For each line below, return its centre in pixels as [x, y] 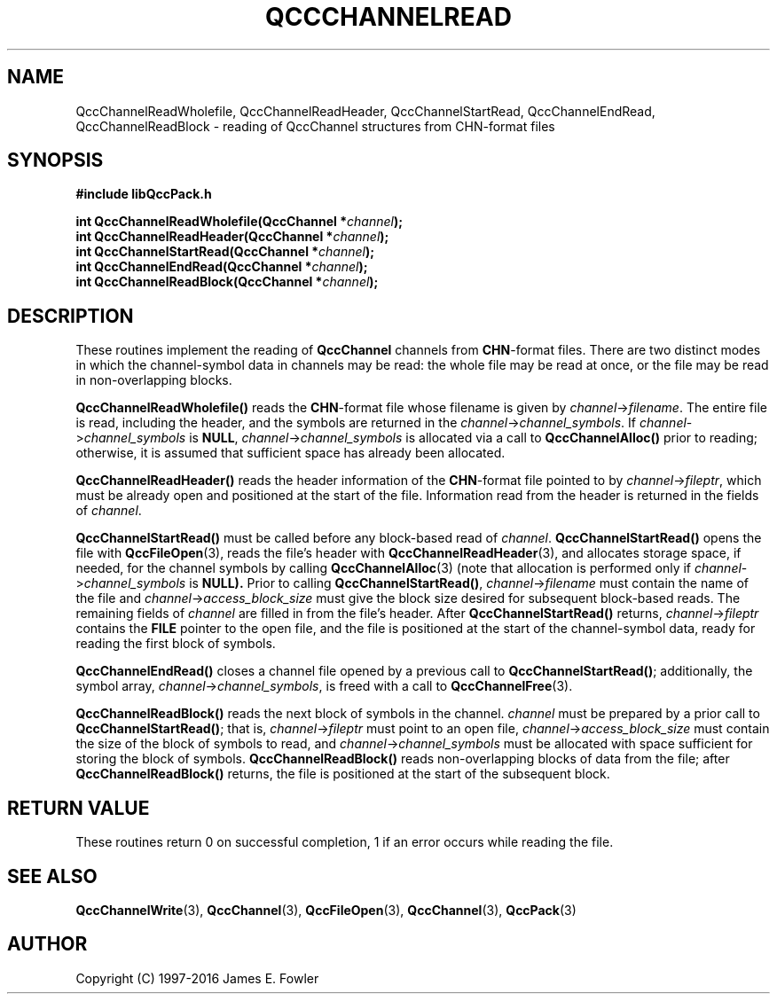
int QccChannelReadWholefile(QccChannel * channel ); [239, 222]
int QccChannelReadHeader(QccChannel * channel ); [232, 237]
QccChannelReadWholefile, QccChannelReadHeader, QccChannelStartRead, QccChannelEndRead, [365, 111]
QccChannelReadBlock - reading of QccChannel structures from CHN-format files [315, 126]
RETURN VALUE [78, 808]
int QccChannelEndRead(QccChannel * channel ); [222, 267]
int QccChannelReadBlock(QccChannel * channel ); [227, 282]
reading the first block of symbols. [176, 644]
